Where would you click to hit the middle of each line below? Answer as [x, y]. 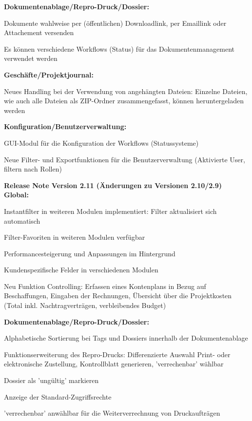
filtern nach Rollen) [33, 169]
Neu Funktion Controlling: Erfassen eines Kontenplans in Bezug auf [105, 286]
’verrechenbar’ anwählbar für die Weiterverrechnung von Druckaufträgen [112, 413]
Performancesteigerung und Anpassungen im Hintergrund [90, 253]
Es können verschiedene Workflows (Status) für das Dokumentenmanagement [119, 48]
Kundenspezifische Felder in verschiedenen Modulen [81, 270]
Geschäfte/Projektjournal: [49, 74]
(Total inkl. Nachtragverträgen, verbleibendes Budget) [85, 305]
